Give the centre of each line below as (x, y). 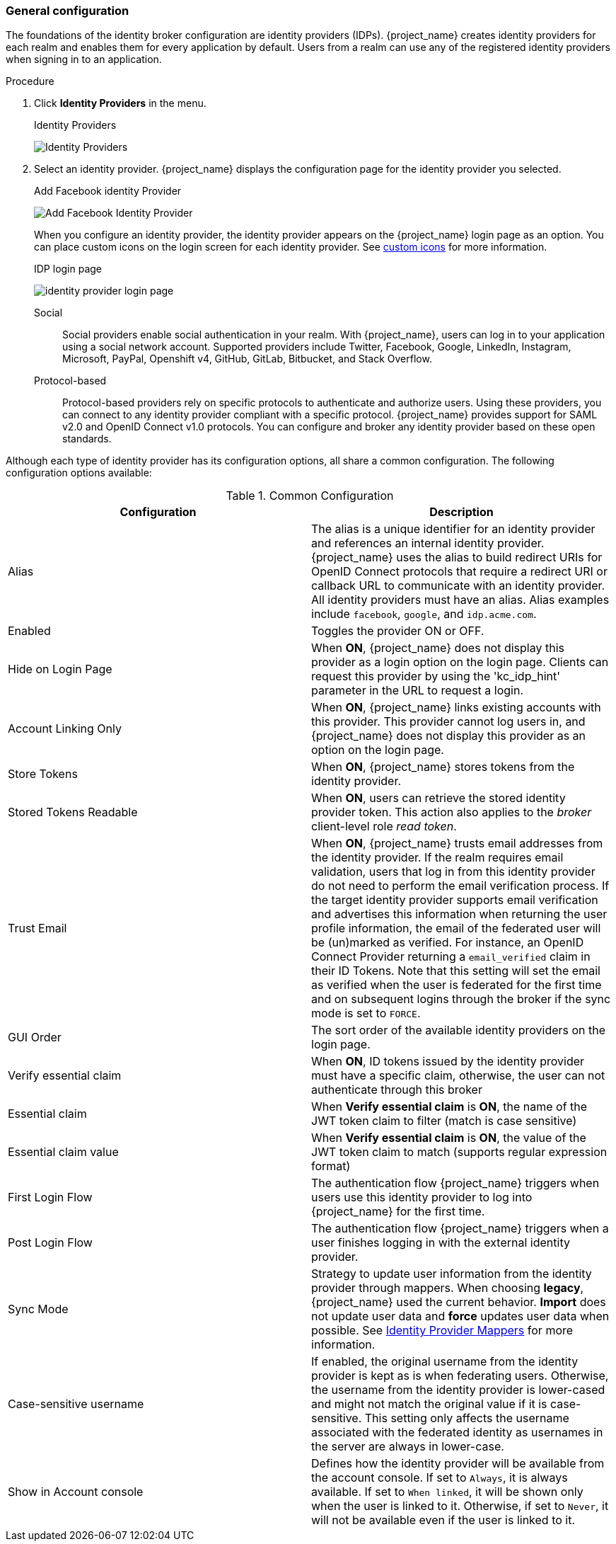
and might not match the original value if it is (429, 1404)
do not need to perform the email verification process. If (460, 886)
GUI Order (35, 1037)
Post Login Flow (50, 1243)
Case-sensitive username (76, 1404)
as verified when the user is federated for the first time (457, 985)
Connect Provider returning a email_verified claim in (451, 957)
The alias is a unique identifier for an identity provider (453, 529)
